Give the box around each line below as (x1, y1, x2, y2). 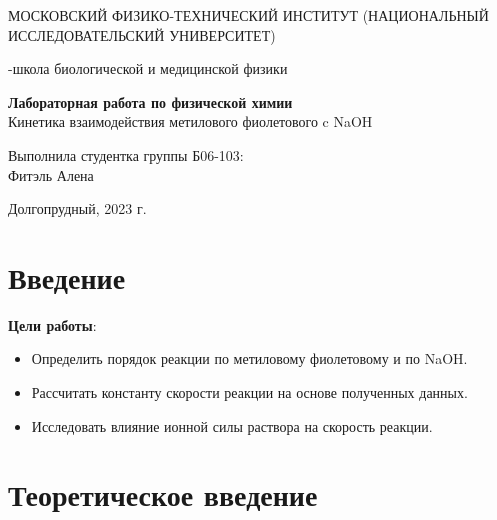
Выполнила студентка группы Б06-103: (8, 144, 244, 165)
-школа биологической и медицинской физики (8, 58, 288, 79)
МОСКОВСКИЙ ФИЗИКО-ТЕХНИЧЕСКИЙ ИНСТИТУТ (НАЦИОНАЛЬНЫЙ (8, 5, 489, 25)
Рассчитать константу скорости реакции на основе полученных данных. (31, 382, 468, 403)
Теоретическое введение (8, 474, 318, 515)
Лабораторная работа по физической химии (8, 91, 293, 112)
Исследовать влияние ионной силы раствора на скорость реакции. (31, 415, 433, 436)
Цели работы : (8, 314, 97, 335)
